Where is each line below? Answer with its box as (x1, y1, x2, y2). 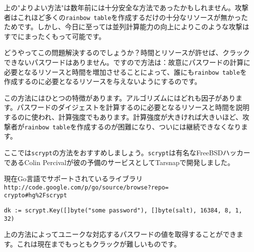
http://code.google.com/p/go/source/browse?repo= (4, 184, 169, 191)
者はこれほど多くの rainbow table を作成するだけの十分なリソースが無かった (4, 12, 248, 22)
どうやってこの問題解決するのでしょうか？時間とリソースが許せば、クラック (4, 47, 250, 58)
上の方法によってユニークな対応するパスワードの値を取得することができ (4, 229, 236, 239)
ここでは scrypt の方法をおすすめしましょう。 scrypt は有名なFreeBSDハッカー (4, 147, 251, 157)
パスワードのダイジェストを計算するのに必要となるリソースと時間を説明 (17, 102, 250, 112)
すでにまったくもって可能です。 (4, 31, 106, 41)
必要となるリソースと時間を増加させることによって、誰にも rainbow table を (4, 66, 247, 77)
